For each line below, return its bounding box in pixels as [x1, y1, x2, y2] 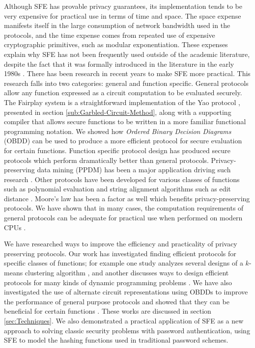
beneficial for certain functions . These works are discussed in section [4, 306, 211, 316]
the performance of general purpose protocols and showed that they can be [4, 296, 229, 306]
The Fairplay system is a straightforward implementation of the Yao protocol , [4, 97, 241, 107]
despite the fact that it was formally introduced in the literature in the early [4, 58, 234, 69]
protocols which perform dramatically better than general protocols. [4, 155, 209, 165]
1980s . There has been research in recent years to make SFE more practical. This [4, 68, 251, 79]
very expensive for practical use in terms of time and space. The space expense [4, 10, 241, 21]
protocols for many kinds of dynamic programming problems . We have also [4, 277, 232, 287]
